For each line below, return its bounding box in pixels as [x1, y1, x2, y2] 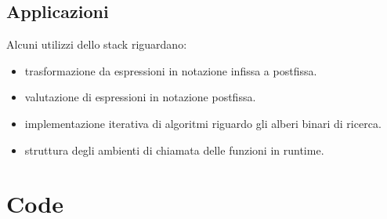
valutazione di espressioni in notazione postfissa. [24, 89, 256, 105]
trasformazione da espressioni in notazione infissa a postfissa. [24, 62, 317, 78]
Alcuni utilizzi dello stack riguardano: [6, 36, 187, 53]
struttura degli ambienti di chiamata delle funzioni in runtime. [24, 141, 324, 158]
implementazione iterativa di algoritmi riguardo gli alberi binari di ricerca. [24, 115, 382, 131]
